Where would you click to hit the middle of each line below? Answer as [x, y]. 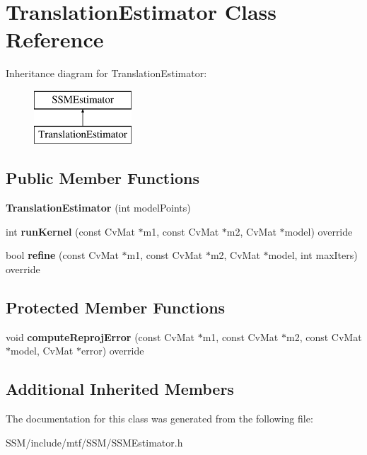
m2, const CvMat [324, 336]
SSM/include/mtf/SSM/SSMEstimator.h [94, 442]
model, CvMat [42, 351]
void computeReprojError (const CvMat [100, 336]
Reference [55, 39]
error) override [112, 351]
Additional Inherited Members [120, 389]
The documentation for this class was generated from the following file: [159, 419]
